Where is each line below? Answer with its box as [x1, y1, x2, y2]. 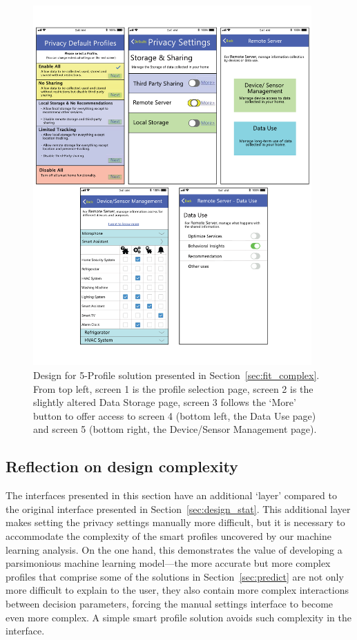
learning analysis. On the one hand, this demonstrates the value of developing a [6, 542, 342, 556]
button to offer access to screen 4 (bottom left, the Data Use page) [33, 408, 316, 423]
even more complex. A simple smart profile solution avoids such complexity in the [6, 610, 351, 624]
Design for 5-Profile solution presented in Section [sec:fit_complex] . [33, 368, 320, 382]
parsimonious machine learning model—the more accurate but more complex [6, 556, 331, 570]
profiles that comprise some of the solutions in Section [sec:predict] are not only [6, 569, 344, 583]
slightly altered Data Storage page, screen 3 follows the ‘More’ [33, 395, 296, 409]
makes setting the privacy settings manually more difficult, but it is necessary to [6, 515, 345, 530]
